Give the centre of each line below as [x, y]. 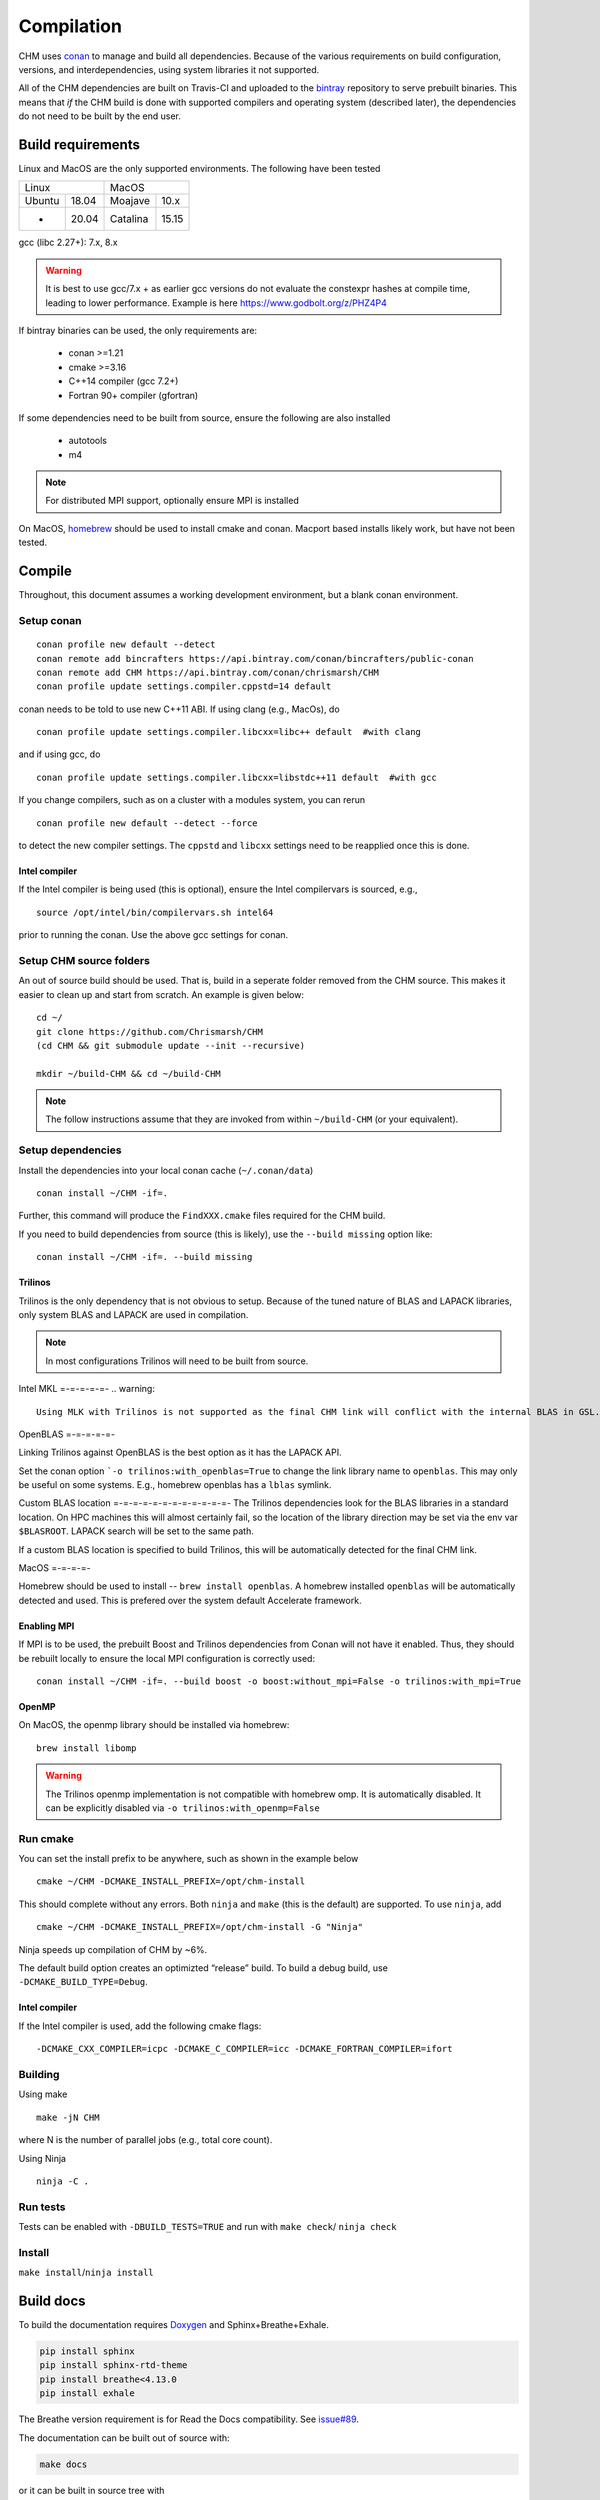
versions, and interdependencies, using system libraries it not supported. [169, 69]
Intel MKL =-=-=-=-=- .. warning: [86, 1389]
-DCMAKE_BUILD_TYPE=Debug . [83, 1982]
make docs [63, 2464]
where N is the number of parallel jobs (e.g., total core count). [145, 2140]
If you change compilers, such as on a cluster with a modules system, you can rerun [192, 800]
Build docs [52, 2301]
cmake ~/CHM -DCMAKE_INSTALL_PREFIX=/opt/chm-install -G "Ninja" [200, 1927]
